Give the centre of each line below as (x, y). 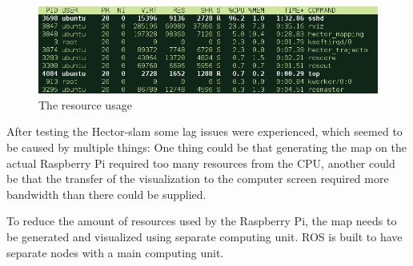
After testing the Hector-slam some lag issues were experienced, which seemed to (204, 131)
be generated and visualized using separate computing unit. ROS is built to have (204, 236)
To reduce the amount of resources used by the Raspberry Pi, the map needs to (202, 221)
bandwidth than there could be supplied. (106, 194)
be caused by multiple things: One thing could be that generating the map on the (206, 147)
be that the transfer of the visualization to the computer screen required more (198, 179)
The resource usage (85, 104)
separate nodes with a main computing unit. (115, 252)
